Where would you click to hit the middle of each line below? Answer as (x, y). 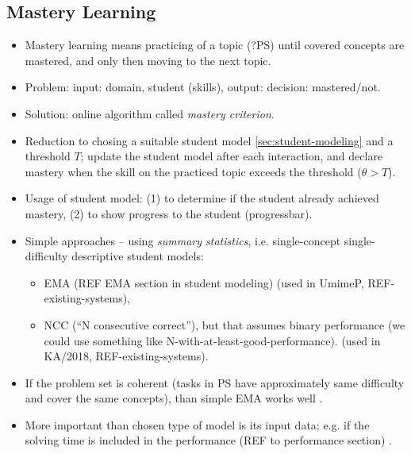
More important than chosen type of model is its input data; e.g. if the (197, 424)
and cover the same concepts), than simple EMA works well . (174, 398)
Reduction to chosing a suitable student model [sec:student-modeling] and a (209, 140)
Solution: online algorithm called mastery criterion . (150, 113)
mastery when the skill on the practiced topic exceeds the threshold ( (193, 171)
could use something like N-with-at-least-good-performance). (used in (212, 340)
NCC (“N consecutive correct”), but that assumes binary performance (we (225, 324)
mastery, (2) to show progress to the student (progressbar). (169, 213)
